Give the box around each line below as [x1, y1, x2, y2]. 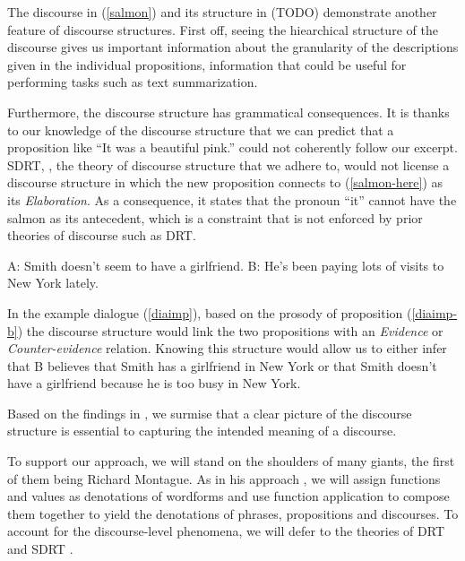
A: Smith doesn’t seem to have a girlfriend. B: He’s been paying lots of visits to [7, 255, 444, 274]
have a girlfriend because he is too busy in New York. [7, 374, 301, 393]
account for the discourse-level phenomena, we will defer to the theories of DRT [7, 522, 445, 540]
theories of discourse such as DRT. [7, 226, 196, 245]
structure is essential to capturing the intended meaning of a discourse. [7, 421, 397, 440]
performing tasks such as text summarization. [7, 73, 258, 91]
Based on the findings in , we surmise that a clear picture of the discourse [7, 403, 412, 422]
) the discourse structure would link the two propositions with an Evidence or [17, 321, 443, 340]
